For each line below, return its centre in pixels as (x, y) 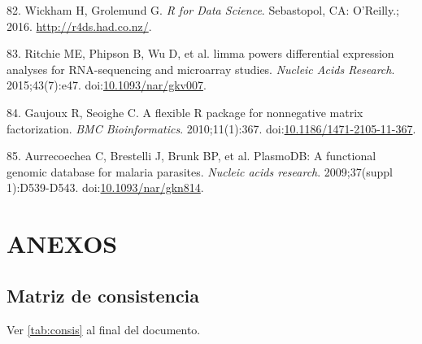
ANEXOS (62, 244)
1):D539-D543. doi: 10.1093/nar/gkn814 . (105, 187)
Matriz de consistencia (103, 295)
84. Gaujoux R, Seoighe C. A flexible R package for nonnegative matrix (185, 112)
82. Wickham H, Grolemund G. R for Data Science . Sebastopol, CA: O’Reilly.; (203, 10)
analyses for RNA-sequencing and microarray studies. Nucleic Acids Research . (201, 69)
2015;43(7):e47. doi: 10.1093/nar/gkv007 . (107, 85)
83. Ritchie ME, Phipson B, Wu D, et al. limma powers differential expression (200, 53)
